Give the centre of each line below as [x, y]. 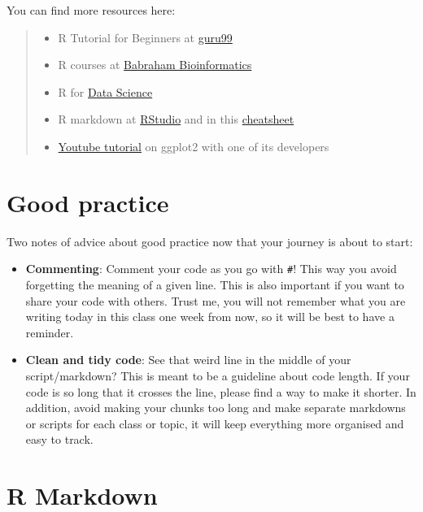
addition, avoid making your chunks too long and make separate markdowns [216, 408]
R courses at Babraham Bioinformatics [155, 65]
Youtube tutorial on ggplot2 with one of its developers [194, 146]
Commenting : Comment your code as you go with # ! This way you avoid [211, 269]
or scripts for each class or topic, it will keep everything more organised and [215, 423]
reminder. [50, 332]
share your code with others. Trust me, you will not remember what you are [216, 300]
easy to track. [59, 439]
